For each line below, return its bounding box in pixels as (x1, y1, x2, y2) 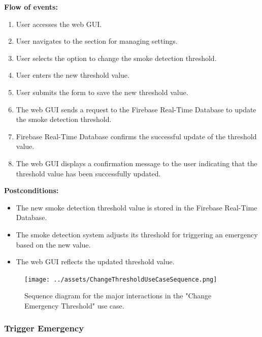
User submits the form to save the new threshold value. (16, 86, 188, 97)
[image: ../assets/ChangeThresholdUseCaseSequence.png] (24, 275, 217, 283)
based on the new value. (16, 239, 91, 250)
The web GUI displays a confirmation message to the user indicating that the (16, 158, 257, 168)
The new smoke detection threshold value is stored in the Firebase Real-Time (16, 202, 257, 212)
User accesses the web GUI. (16, 18, 102, 29)
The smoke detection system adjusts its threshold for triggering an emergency (16, 229, 258, 239)
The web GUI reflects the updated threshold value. (16, 256, 175, 267)
